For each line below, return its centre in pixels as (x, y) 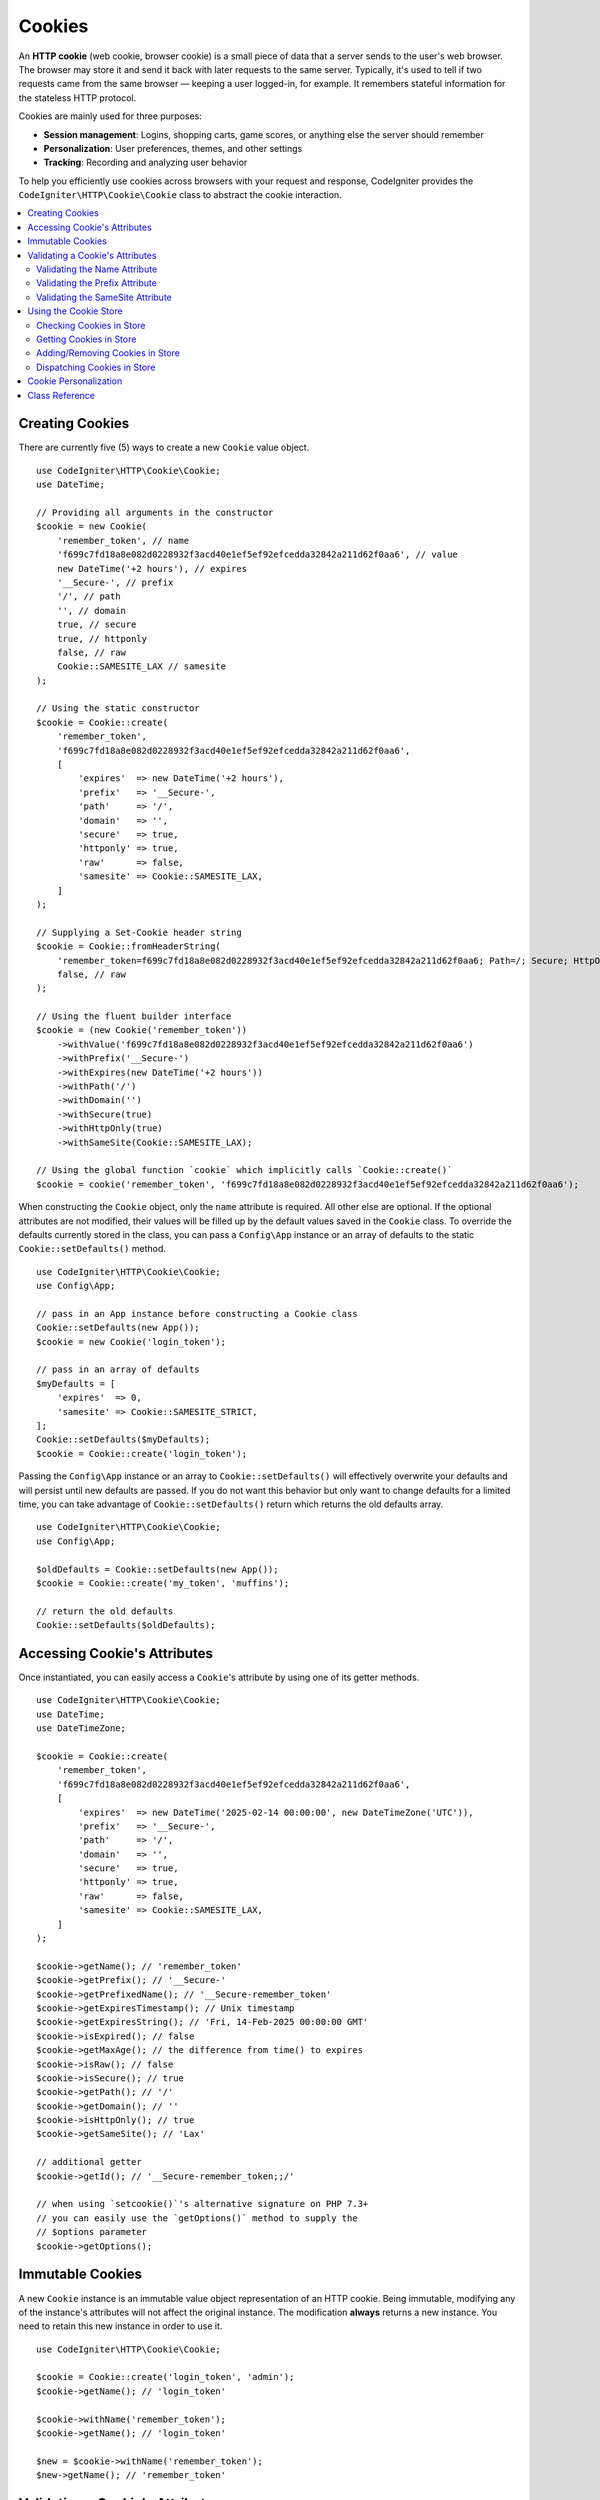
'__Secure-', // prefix (115, 582)
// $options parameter (92, 2232)
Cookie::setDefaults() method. (92, 1249)
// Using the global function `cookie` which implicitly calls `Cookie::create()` (244, 1170)
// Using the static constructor (118, 708)
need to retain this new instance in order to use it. (120, 2326)
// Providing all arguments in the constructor (155, 512)
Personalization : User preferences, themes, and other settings (173, 148)
